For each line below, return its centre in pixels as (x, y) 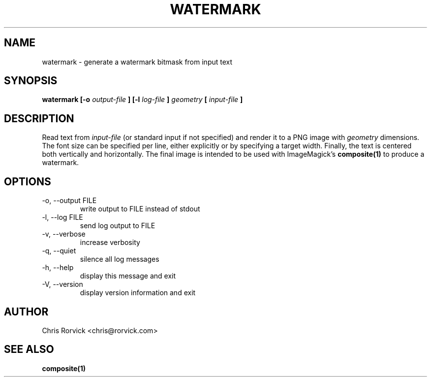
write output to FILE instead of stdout (140, 209)
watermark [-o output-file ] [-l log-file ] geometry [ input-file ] (142, 100)
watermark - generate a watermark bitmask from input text (137, 62)
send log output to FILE (118, 226)
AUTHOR (26, 312)
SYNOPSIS (31, 81)
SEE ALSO (29, 349)
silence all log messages (120, 259)
